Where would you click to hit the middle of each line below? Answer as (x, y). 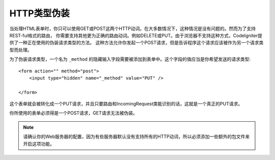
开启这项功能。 (39, 144)
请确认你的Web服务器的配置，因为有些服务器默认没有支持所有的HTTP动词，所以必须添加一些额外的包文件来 (136, 137)
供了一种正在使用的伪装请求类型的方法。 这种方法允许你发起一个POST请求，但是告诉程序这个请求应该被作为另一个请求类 (136, 43)
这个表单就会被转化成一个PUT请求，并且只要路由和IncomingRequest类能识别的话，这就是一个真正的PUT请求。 (126, 104)
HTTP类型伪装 (39, 13)
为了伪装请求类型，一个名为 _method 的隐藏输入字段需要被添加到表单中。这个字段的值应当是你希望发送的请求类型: (130, 59)
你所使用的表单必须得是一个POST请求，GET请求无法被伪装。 (73, 113)
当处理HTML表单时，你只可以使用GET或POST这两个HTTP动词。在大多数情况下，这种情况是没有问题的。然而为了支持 (132, 29)
